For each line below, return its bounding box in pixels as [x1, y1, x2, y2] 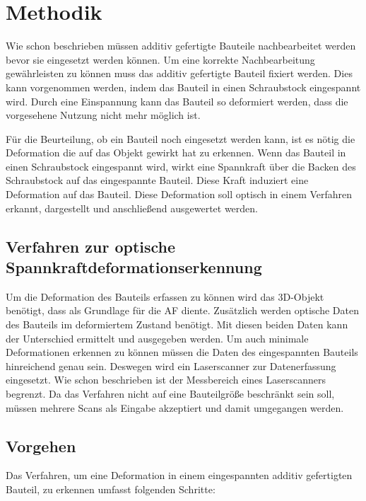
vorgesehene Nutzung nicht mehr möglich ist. [6, 108, 201, 122]
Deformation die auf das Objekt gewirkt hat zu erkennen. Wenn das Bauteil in [6, 145, 346, 160]
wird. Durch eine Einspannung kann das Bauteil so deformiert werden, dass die [6, 93, 348, 108]
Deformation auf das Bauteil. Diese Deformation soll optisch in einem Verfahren [6, 187, 353, 202]
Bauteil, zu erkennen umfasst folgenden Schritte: [6, 481, 216, 496]
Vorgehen [6, 434, 76, 456]
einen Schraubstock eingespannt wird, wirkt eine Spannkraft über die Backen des [6, 159, 356, 173]
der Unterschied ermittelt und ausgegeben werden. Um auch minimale [6, 330, 309, 345]
